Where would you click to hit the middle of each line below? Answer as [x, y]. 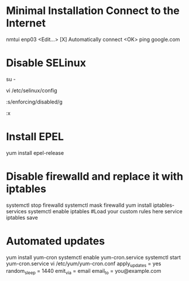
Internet [26, 23]
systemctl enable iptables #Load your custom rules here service [105, 211]
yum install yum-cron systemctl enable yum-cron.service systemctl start [94, 257]
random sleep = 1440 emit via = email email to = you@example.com [84, 272]
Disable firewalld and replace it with [94, 176]
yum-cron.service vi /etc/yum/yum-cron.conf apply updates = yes [84, 264]
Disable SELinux [46, 63]
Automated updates [56, 241]
